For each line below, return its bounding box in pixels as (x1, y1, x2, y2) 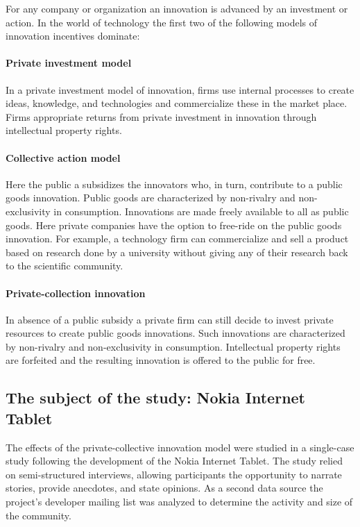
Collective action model (6, 150, 121, 165)
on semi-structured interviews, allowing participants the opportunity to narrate (6, 467, 342, 481)
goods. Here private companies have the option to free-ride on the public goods (6, 217, 342, 232)
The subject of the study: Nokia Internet (6, 387, 306, 408)
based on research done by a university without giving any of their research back (6, 244, 348, 259)
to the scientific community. (6, 258, 123, 273)
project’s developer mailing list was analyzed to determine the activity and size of (6, 494, 353, 509)
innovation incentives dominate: (6, 28, 140, 43)
